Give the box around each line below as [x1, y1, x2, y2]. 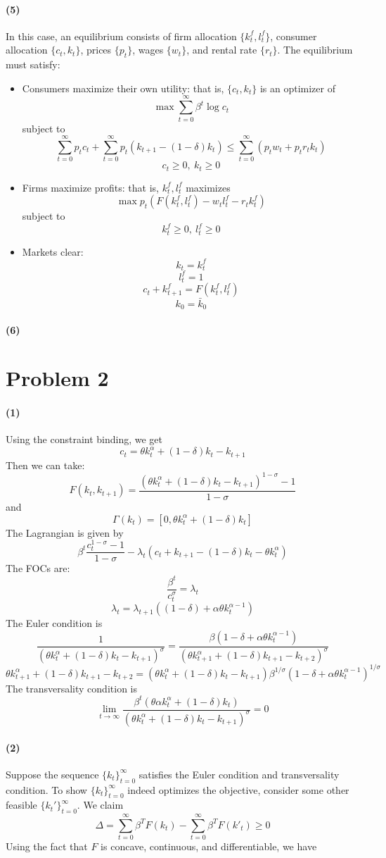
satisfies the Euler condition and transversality [139, 766, 340, 781]
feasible [6, 797, 37, 812]
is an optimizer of [259, 80, 335, 95]
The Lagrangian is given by [6, 525, 124, 540]
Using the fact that [6, 839, 88, 854]
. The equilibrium [277, 42, 353, 57]
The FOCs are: [6, 561, 70, 576]
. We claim [77, 797, 124, 812]
